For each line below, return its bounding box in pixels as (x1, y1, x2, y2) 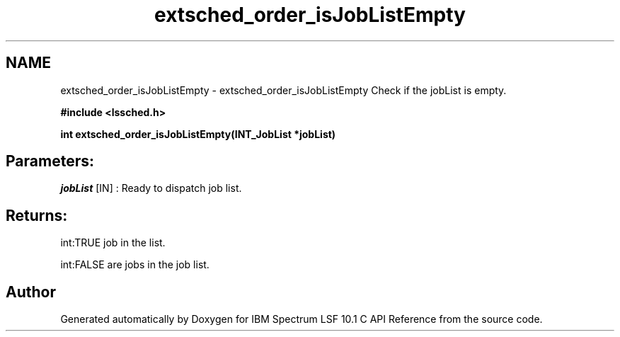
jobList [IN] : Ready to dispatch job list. (60, 182, 242, 195)
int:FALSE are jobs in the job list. (60, 258, 209, 271)
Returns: (6, 206, 68, 224)
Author (6, 282, 56, 301)
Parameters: (6, 152, 94, 171)
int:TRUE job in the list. (60, 236, 166, 249)
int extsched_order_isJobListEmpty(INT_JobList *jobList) (60, 127, 336, 140)
